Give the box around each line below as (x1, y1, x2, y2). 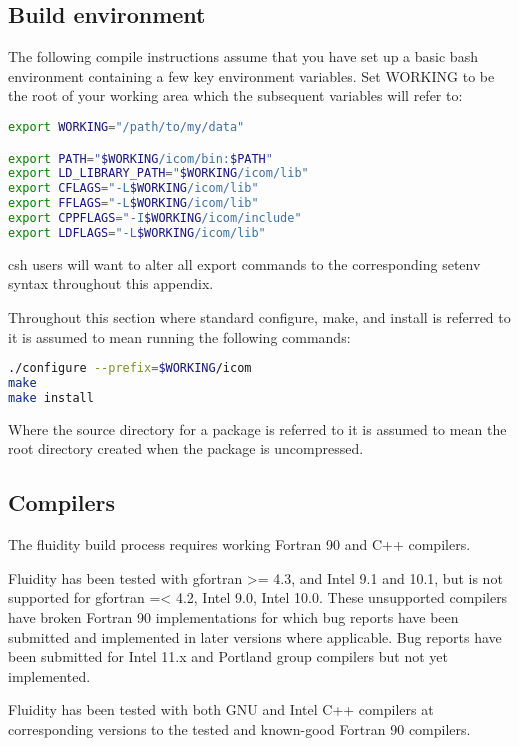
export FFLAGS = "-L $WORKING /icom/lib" (8, 196, 259, 211)
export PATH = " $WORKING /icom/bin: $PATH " (8, 151, 273, 166)
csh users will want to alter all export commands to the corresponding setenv (8, 253, 481, 274)
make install (8, 390, 94, 405)
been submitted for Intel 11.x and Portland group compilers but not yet (8, 646, 448, 667)
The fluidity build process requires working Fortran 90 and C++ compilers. (8, 534, 471, 555)
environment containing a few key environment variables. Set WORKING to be (8, 65, 495, 86)
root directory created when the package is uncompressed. (8, 438, 364, 459)
